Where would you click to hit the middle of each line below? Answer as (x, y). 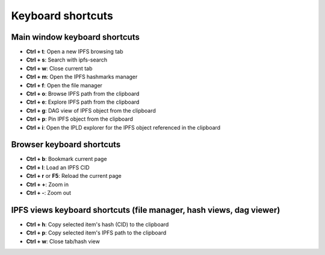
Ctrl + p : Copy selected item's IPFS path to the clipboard (96, 233)
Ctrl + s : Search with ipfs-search (67, 60)
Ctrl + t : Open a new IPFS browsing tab (75, 52)
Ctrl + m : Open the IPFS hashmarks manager (82, 77)
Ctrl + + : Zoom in (48, 184)
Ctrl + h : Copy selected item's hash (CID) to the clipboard (97, 224)
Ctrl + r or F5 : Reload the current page (74, 176)
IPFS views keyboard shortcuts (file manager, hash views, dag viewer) (146, 210)
